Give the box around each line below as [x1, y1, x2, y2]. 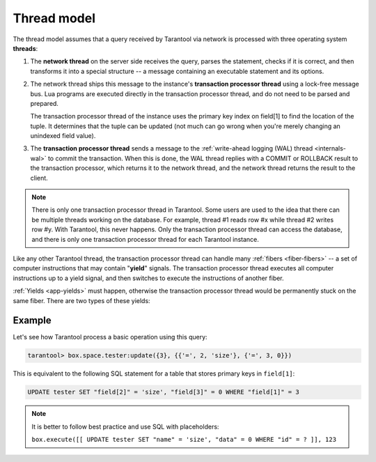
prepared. [30, 99, 59, 107]
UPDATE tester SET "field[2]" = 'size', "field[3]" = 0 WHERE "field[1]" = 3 [27, 388, 299, 396]
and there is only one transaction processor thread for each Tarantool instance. [31, 235, 259, 243]
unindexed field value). [30, 132, 96, 140]
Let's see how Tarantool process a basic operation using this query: [13, 333, 208, 341]
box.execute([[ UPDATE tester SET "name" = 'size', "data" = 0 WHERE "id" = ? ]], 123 [31, 436, 337, 444]
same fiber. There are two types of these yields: [13, 296, 150, 305]
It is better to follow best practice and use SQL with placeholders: [31, 422, 219, 431]
